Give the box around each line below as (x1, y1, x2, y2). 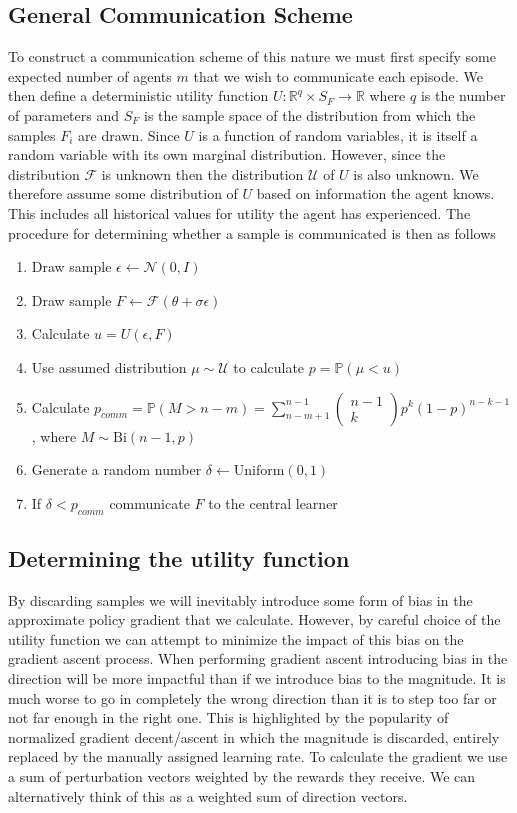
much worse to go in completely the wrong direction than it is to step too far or (8, 687, 497, 708)
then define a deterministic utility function (8, 85, 269, 106)
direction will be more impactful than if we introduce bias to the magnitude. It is (8, 668, 506, 689)
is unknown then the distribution (101, 163, 304, 184)
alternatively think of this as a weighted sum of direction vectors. (8, 785, 408, 806)
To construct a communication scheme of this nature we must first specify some (8, 46, 496, 67)
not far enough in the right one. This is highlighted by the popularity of (8, 707, 449, 728)
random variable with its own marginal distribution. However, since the (8, 144, 446, 165)
